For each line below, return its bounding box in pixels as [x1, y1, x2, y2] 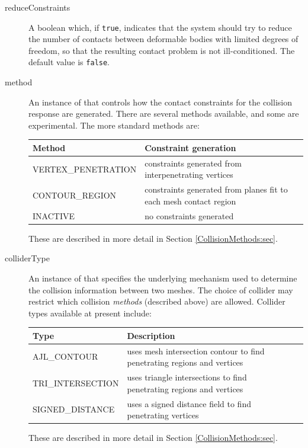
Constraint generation [145, 141, 236, 153]
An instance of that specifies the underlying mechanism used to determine [28, 271, 297, 284]
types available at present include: [28, 306, 152, 319]
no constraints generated [145, 209, 234, 222]
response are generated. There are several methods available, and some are [28, 107, 299, 120]
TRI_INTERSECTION [33, 376, 119, 389]
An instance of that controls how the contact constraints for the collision [28, 95, 292, 108]
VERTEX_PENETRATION [33, 162, 137, 175]
